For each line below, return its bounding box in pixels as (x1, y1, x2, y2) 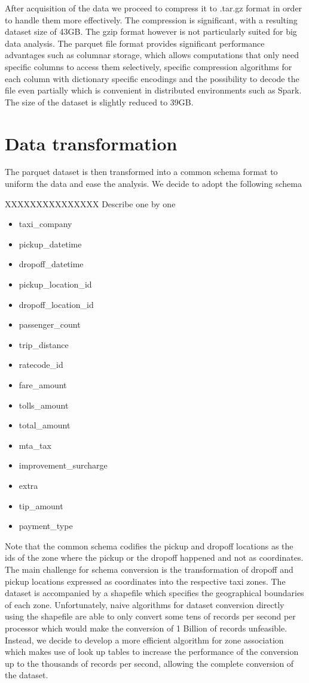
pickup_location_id (19, 278, 92, 291)
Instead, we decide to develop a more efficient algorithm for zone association (5, 633, 284, 646)
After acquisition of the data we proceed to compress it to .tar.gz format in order (5, 2, 302, 14)
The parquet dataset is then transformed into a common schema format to (5, 165, 278, 178)
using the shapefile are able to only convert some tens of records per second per (5, 610, 296, 622)
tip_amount (19, 499, 63, 512)
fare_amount (19, 379, 67, 391)
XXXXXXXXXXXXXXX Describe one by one (5, 197, 176, 210)
